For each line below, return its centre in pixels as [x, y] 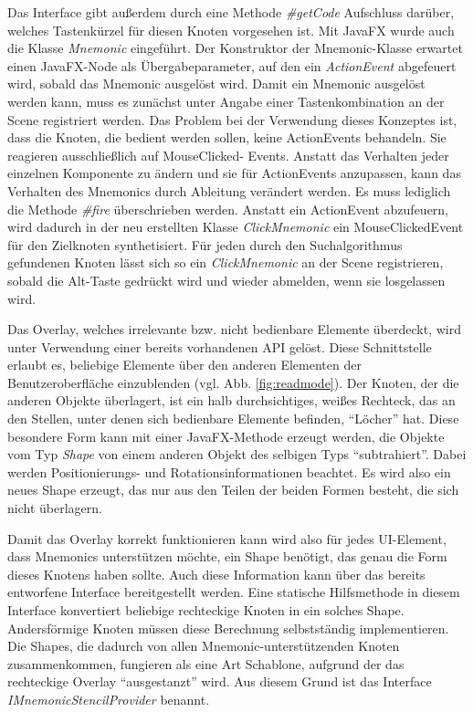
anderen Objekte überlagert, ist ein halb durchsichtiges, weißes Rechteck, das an [231, 400]
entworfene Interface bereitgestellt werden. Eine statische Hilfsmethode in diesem [234, 592]
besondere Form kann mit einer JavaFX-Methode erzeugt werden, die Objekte [226, 436]
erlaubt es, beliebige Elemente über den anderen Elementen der [184, 365]
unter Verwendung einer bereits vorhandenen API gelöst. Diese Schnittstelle [220, 346]
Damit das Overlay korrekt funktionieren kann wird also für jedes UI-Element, [227, 538]
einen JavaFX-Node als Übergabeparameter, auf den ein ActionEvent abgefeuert [232, 65]
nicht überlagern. [55, 508]
